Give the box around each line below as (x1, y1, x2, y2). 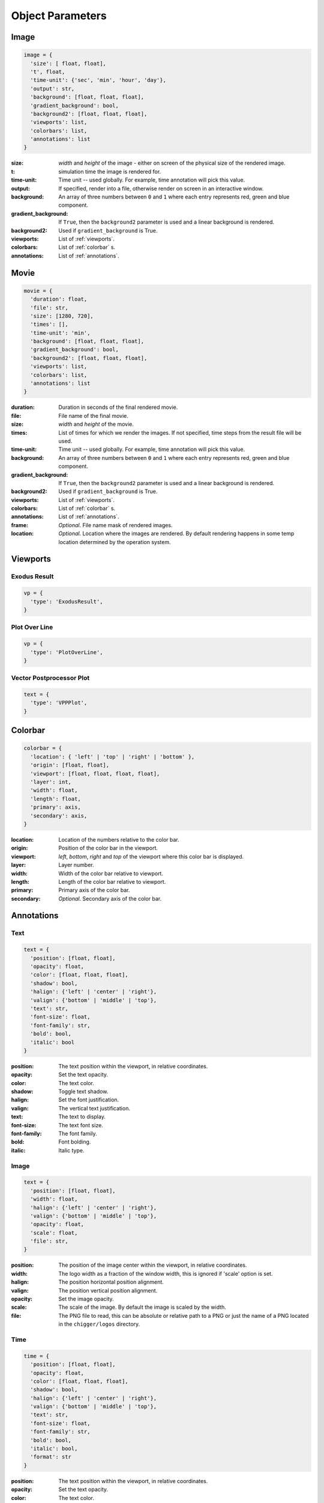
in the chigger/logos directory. (58, 1320, 140, 1328)
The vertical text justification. (58, 1104, 130, 1112)
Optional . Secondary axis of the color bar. (58, 895, 162, 902)
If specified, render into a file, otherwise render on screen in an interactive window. (58, 185, 264, 192)
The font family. (58, 1130, 97, 1137)
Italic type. (58, 1146, 85, 1154)
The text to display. (58, 1113, 106, 1121)
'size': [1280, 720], (30, 313, 94, 319)
